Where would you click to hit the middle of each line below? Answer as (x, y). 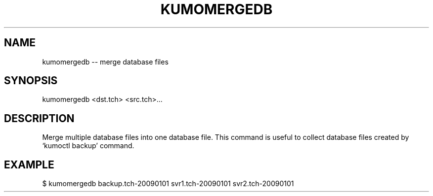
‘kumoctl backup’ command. (88, 146)
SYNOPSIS (31, 81)
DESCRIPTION (39, 118)
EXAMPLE (29, 164)
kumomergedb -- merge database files (105, 62)
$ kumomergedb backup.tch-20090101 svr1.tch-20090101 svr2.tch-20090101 (168, 184)
